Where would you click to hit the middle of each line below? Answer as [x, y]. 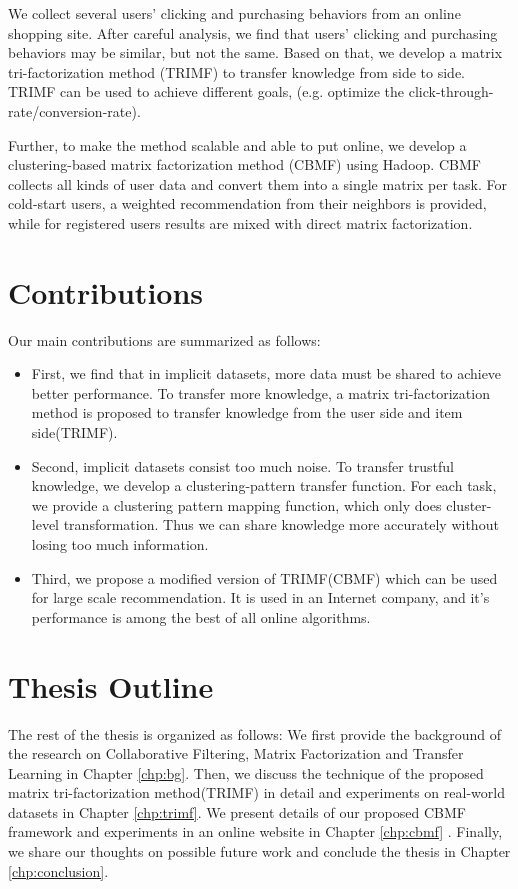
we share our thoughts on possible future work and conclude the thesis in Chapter [259, 851]
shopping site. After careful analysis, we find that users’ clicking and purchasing [253, 32]
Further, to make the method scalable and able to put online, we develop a [237, 144]
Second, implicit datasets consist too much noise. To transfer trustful [243, 465]
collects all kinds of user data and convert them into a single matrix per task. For [257, 183]
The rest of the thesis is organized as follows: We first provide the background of [255, 733]
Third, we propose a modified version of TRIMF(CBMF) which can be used [264, 577]
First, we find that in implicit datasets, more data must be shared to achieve [266, 373]
